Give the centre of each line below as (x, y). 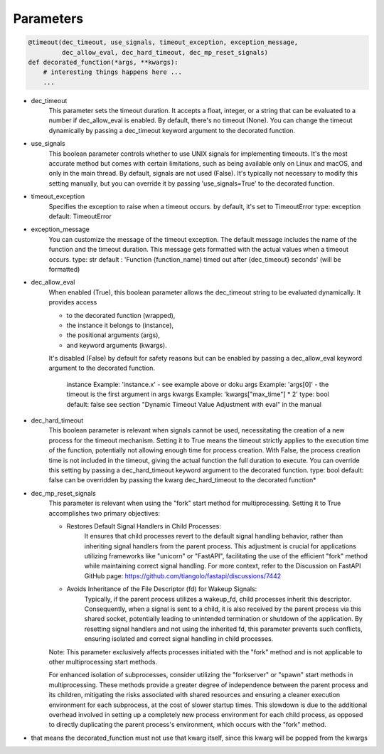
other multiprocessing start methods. (103, 662)
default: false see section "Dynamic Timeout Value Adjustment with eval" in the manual (194, 404)
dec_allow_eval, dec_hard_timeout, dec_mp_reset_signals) (165, 52)
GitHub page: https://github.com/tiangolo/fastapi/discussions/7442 (183, 575)
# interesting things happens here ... (113, 72)
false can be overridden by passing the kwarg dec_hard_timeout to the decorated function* (182, 480)
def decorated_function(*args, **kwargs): (103, 62)
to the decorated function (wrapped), (121, 315)
